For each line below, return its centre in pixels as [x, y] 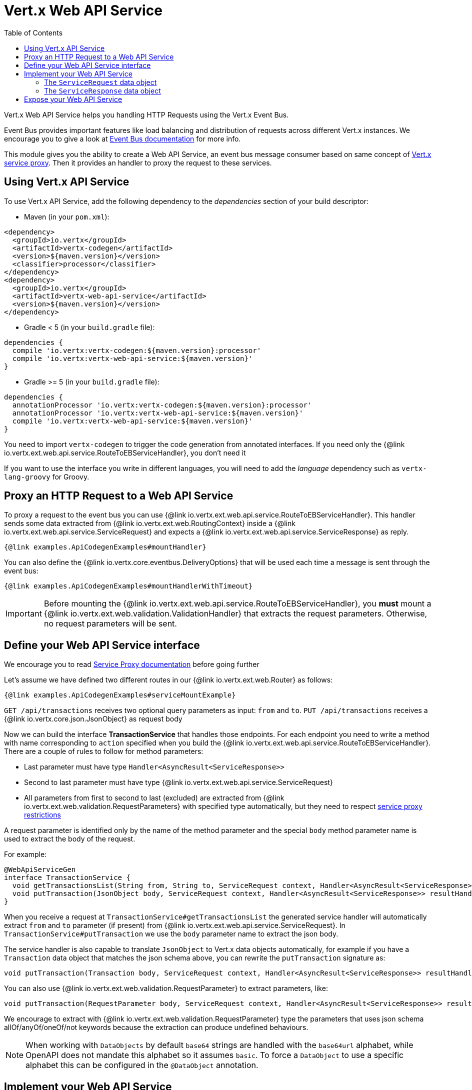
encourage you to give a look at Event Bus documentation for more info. [122, 138]
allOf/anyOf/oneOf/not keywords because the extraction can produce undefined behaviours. [156, 1027]
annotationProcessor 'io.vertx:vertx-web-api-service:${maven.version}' [158, 413]
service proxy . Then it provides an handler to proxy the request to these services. [138, 162]
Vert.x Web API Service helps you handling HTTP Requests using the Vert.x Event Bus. [146, 114]
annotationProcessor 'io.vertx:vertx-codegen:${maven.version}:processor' [162, 405]
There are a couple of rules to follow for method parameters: [104, 751]
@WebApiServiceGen [40, 870]
